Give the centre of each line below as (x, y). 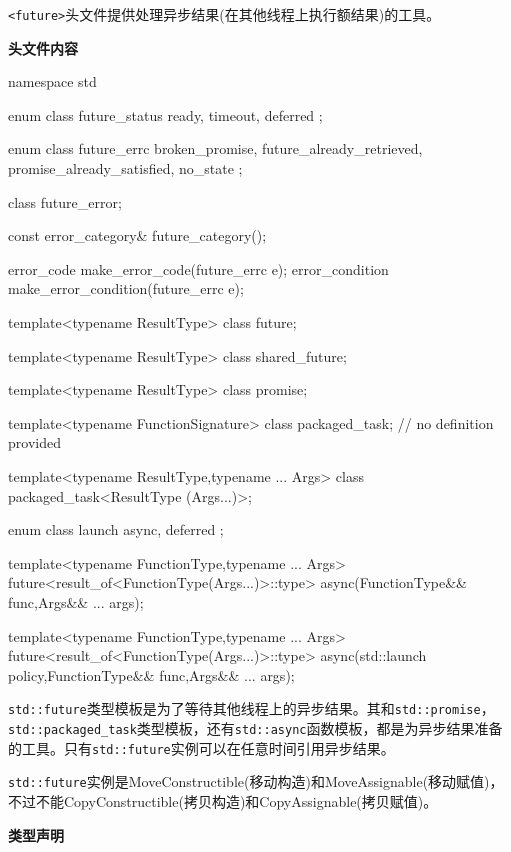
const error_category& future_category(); (137, 235)
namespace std (52, 81)
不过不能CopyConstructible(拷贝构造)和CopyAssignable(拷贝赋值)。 (223, 800)
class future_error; (65, 201)
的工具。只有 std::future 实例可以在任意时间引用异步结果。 (201, 747)
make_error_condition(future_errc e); (126, 288)
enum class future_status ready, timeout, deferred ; (165, 114)
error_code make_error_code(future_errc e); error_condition (198, 268)
